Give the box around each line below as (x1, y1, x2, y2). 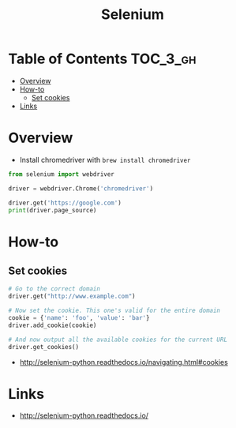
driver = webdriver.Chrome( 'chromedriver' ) (8, 184, 154, 193)
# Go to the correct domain (8, 285, 101, 293)
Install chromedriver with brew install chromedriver (19, 155, 191, 164)
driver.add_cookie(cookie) (8, 321, 97, 329)
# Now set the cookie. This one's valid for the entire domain (8, 306, 221, 315)
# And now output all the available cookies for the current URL (8, 336, 227, 344)
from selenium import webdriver (8, 170, 114, 178)
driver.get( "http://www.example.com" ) (8, 292, 136, 301)
